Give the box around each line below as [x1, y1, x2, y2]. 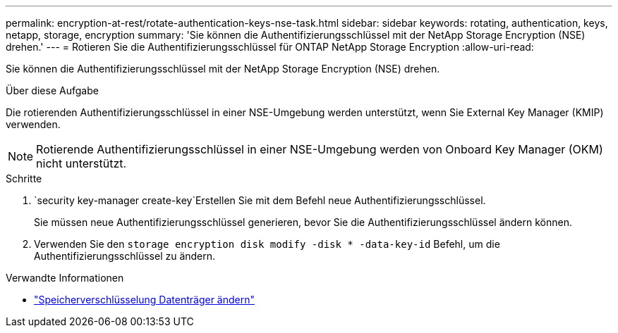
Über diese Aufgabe [6, 84, 99, 96]
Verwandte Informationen [6, 272, 124, 284]
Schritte [6, 172, 42, 184]
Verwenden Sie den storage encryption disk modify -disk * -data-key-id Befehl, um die [34, 238, 500, 250]
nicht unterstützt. [36, 156, 127, 170]
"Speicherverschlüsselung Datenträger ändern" [34, 294, 255, 306]
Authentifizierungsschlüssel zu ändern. [34, 250, 216, 262]
